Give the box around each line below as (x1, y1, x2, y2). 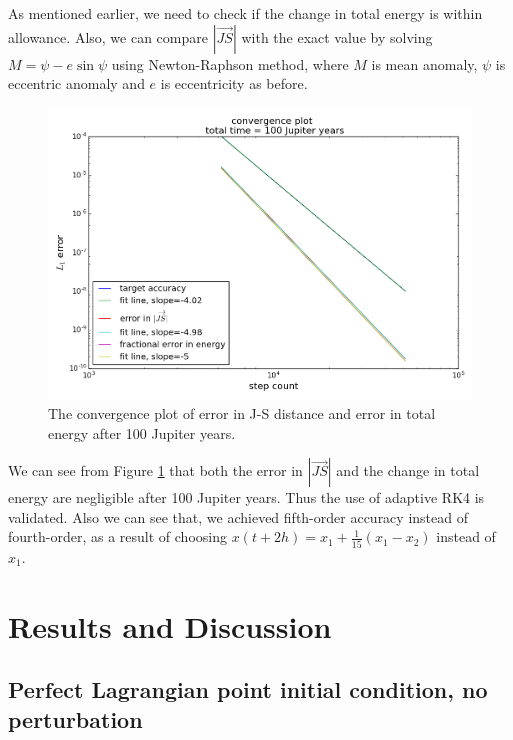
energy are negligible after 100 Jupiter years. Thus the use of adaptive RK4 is (8, 487, 485, 508)
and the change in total (336, 460, 480, 481)
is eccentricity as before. (160, 73, 308, 94)
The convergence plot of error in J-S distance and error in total (48, 403, 436, 424)
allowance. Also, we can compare (8, 26, 208, 47)
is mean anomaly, (371, 53, 478, 74)
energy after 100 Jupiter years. (48, 422, 236, 443)
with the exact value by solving (241, 26, 433, 47)
